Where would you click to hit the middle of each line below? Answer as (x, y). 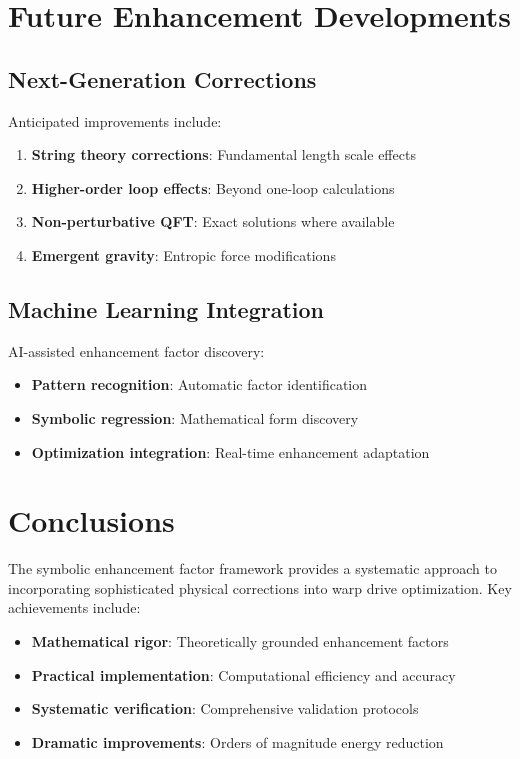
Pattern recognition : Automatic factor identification (199, 384)
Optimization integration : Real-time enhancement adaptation (230, 451)
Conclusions (91, 520)
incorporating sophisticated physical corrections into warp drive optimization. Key (260, 587)
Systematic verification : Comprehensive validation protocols (225, 708)
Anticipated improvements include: (115, 120)
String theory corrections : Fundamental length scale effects (223, 154)
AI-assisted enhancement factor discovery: (136, 350)
